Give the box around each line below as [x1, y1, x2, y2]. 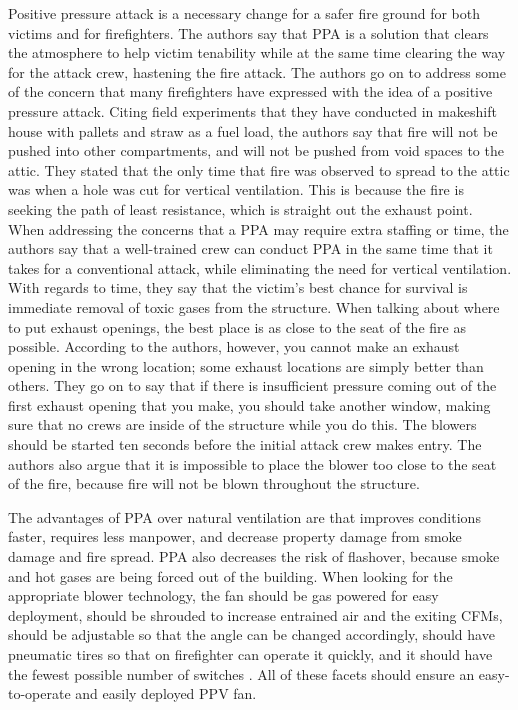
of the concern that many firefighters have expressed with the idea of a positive [8, 81, 493, 102]
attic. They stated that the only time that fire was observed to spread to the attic [8, 159, 510, 180]
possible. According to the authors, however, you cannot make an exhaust [8, 336, 460, 357]
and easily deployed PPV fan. [75, 683, 257, 704]
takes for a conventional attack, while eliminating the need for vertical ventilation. [8, 257, 512, 278]
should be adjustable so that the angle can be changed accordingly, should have [8, 624, 495, 645]
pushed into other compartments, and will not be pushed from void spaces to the [8, 140, 504, 161]
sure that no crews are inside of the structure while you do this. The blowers [8, 414, 477, 435]
